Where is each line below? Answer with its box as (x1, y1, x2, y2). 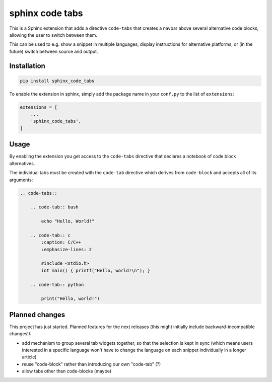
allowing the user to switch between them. (9, 32, 98, 38)
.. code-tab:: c (30, 232, 71, 238)
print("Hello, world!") (41, 296, 100, 301)
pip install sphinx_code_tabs (20, 78, 95, 84)
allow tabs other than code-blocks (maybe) (22, 368, 112, 374)
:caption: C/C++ (41, 240, 82, 245)
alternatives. (9, 160, 35, 166)
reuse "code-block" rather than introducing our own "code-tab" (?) (22, 361, 161, 367)
